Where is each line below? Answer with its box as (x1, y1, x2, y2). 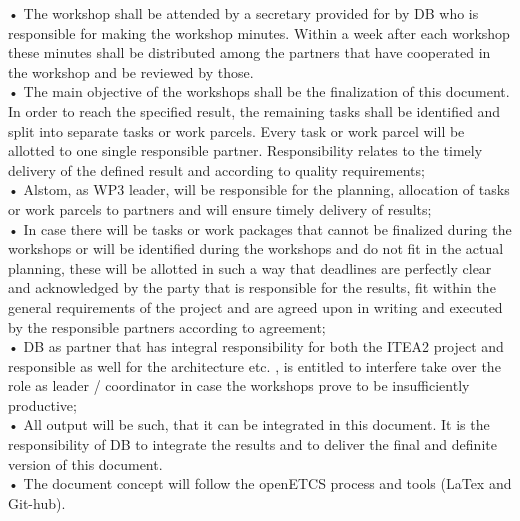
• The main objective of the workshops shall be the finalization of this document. (8, 81, 510, 102)
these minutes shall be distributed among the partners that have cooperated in (8, 42, 491, 63)
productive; (8, 394, 77, 415)
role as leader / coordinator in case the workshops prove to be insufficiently (8, 375, 470, 396)
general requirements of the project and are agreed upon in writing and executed (8, 296, 503, 317)
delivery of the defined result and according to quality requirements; (8, 159, 425, 180)
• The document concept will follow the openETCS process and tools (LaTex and (8, 473, 512, 494)
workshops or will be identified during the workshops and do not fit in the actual (8, 238, 504, 259)
